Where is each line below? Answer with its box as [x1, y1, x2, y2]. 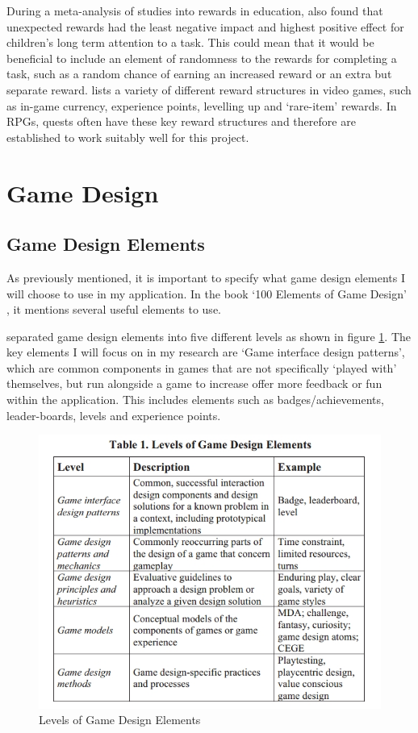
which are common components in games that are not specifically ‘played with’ [6, 359, 397, 376]
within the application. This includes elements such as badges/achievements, [6, 391, 384, 408]
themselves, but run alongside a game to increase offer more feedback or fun [6, 375, 382, 392]
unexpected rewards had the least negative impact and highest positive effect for [6, 18, 404, 35]
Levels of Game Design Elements [39, 711, 201, 728]
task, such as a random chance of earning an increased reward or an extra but [6, 65, 392, 82]
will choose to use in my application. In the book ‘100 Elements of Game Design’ [6, 285, 407, 302]
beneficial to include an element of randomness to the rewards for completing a [6, 49, 397, 66]
